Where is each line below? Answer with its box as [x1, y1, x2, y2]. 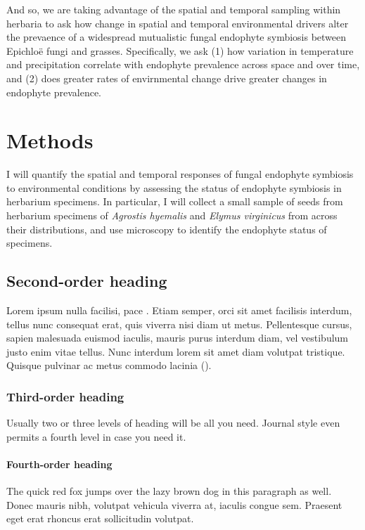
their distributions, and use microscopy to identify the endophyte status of [6, 221, 327, 236]
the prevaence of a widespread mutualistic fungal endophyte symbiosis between [6, 30, 347, 44]
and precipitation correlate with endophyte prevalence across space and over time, [6, 57, 360, 72]
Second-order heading [6, 270, 167, 292]
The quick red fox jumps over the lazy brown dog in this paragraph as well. [6, 484, 332, 498]
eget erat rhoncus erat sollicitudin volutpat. [6, 511, 194, 526]
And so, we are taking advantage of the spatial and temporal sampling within [6, 2, 341, 16]
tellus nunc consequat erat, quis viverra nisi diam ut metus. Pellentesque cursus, [6, 316, 352, 331]
